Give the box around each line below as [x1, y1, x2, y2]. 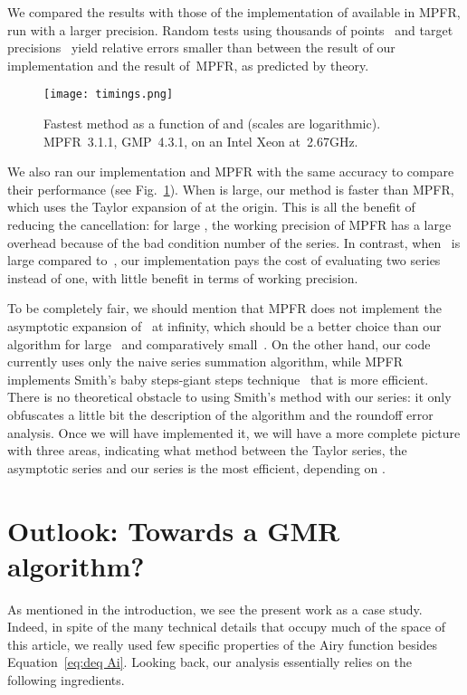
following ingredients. [7, 671, 125, 689]
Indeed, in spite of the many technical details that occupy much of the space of [7, 617, 445, 636]
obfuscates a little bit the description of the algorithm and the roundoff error [7, 405, 434, 424]
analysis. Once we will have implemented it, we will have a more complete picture [7, 423, 461, 442]
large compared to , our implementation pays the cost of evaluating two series [7, 251, 441, 270]
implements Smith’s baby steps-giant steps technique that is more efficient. [7, 369, 429, 388]
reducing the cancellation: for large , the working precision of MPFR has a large [7, 215, 452, 233]
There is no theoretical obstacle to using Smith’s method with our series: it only [7, 387, 452, 406]
